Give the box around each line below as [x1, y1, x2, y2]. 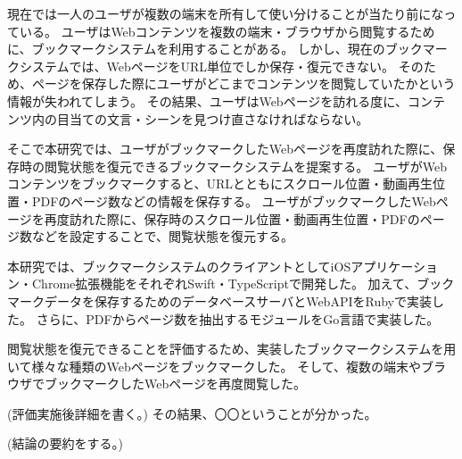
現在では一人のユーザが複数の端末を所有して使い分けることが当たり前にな [7, 4, 444, 22]
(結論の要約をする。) [7, 434, 123, 453]
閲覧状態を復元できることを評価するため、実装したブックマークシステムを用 [7, 339, 457, 358]
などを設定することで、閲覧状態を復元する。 [31, 227, 294, 246]
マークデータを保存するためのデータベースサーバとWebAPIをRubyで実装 [7, 291, 432, 310]
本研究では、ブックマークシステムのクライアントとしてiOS [7, 256, 351, 275]
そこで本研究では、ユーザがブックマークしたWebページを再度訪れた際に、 [7, 139, 443, 158]
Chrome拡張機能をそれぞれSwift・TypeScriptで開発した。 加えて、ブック [31, 274, 455, 293]
